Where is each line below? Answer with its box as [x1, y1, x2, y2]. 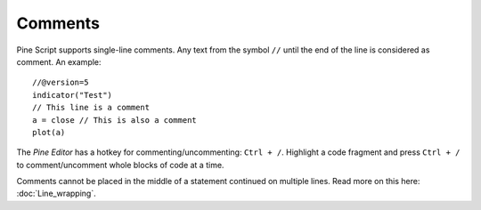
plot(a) [32, 127, 66, 137]
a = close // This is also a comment [32, 115, 198, 125]
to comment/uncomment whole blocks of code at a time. [16, 159, 224, 170]
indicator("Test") [32, 90, 113, 100]
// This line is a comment [32, 102, 151, 113]
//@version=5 [32, 77, 89, 88]
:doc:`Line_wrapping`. [16, 188, 97, 199]
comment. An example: [16, 56, 102, 67]
